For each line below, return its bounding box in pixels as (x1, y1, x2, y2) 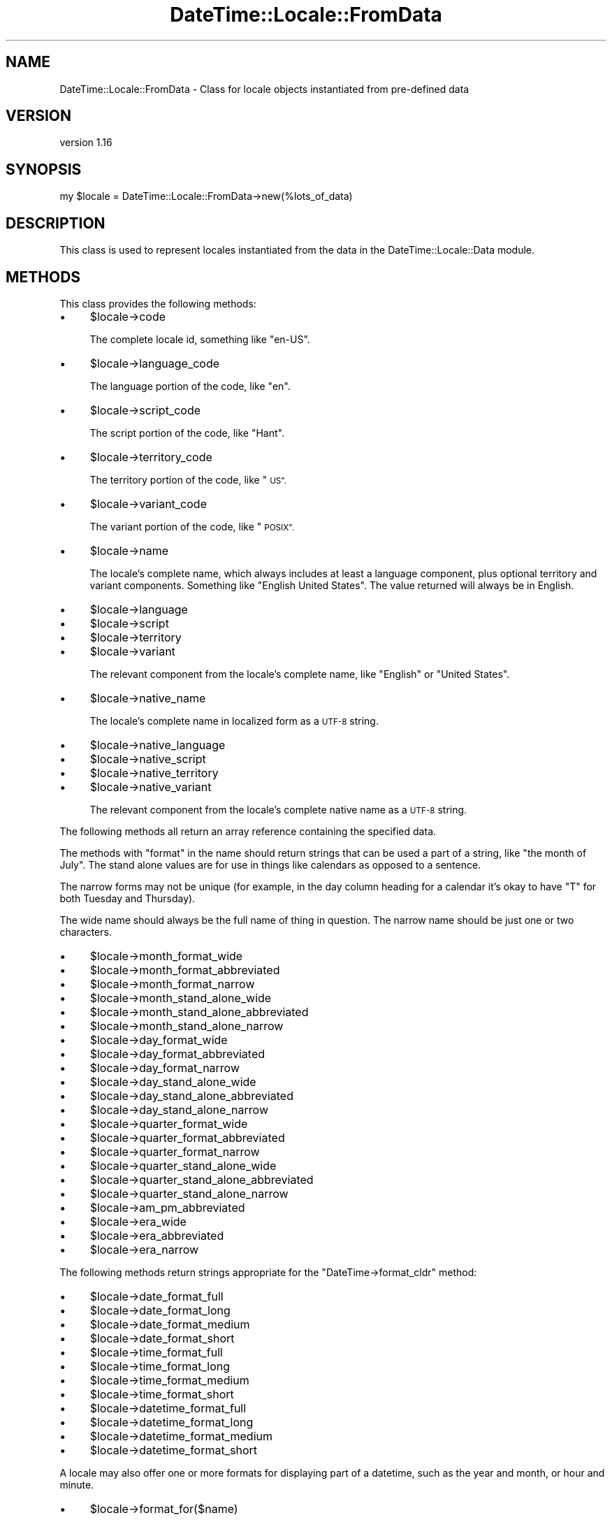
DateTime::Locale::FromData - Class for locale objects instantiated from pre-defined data (59, 82, 469, 95)
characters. (59, 925, 112, 938)
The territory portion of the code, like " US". (89, 473, 287, 486)
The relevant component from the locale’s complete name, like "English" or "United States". (89, 667, 510, 680)
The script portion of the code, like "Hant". (89, 426, 284, 439)
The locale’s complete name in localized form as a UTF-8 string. (89, 714, 379, 727)
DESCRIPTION (6, 214, 105, 232)
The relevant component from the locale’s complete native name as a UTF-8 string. (89, 803, 467, 816)
